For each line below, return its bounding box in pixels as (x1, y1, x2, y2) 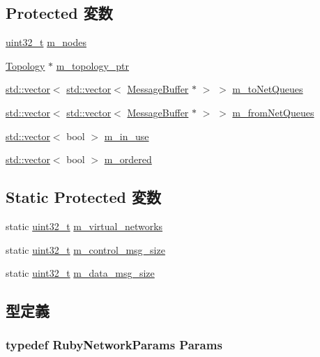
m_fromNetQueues (232, 105, 314, 119)
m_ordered (104, 152, 152, 167)
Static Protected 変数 (6, 186, 162, 208)
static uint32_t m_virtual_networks (6, 218, 163, 233)
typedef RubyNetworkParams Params (6, 336, 222, 354)
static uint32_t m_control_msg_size (6, 242, 165, 257)
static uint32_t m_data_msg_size (6, 266, 155, 280)
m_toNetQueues (232, 82, 303, 96)
